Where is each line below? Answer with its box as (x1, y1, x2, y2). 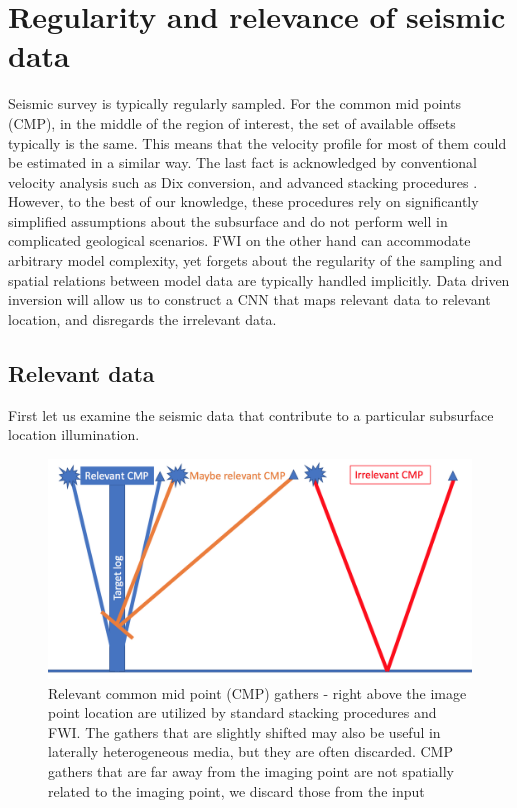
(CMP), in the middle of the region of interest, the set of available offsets (8, 112, 456, 133)
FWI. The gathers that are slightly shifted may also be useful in (48, 721, 441, 742)
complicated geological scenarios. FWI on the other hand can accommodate (8, 230, 471, 251)
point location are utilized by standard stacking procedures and (48, 702, 437, 723)
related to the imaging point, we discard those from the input (48, 780, 425, 801)
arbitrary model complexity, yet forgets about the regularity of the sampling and (8, 250, 502, 271)
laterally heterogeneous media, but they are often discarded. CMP (48, 741, 453, 762)
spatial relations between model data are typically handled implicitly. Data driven (8, 269, 510, 290)
